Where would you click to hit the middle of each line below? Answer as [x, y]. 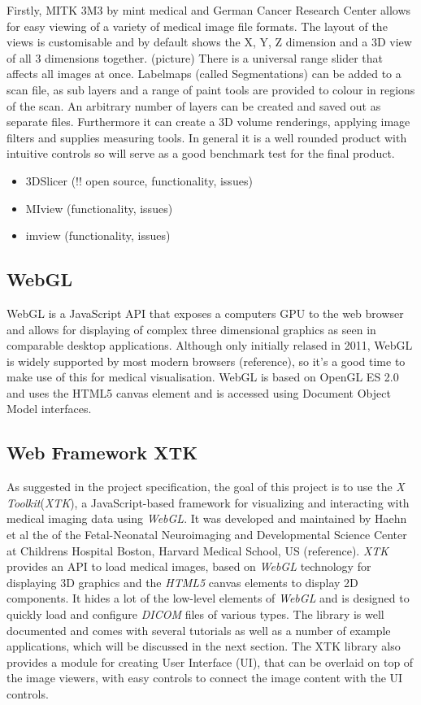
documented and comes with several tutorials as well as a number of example [199, 630]
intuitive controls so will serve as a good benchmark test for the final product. [201, 153]
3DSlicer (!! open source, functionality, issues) [139, 180]
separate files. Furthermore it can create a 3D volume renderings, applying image [208, 122]
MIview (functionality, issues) [99, 208]
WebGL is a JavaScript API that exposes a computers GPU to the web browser [205, 313]
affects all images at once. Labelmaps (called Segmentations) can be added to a [204, 74]
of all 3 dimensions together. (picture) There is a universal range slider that [195, 57]
